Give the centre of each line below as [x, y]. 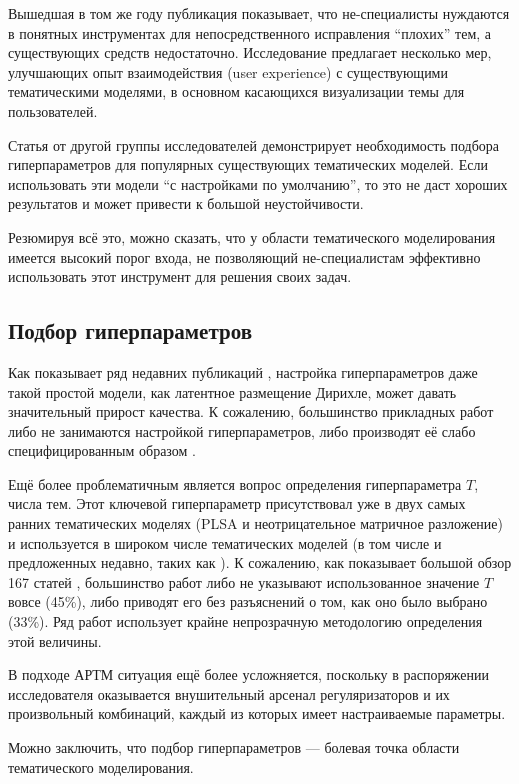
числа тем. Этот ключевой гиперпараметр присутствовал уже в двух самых [237, 503]
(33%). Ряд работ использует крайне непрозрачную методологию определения [245, 621]
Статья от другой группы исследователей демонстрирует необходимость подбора [254, 144]
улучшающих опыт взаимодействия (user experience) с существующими [228, 71]
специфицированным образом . [102, 450]
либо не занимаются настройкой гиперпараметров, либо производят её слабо [242, 430]
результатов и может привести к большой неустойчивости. [186, 203]
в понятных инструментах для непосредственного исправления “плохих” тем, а [250, 32]
